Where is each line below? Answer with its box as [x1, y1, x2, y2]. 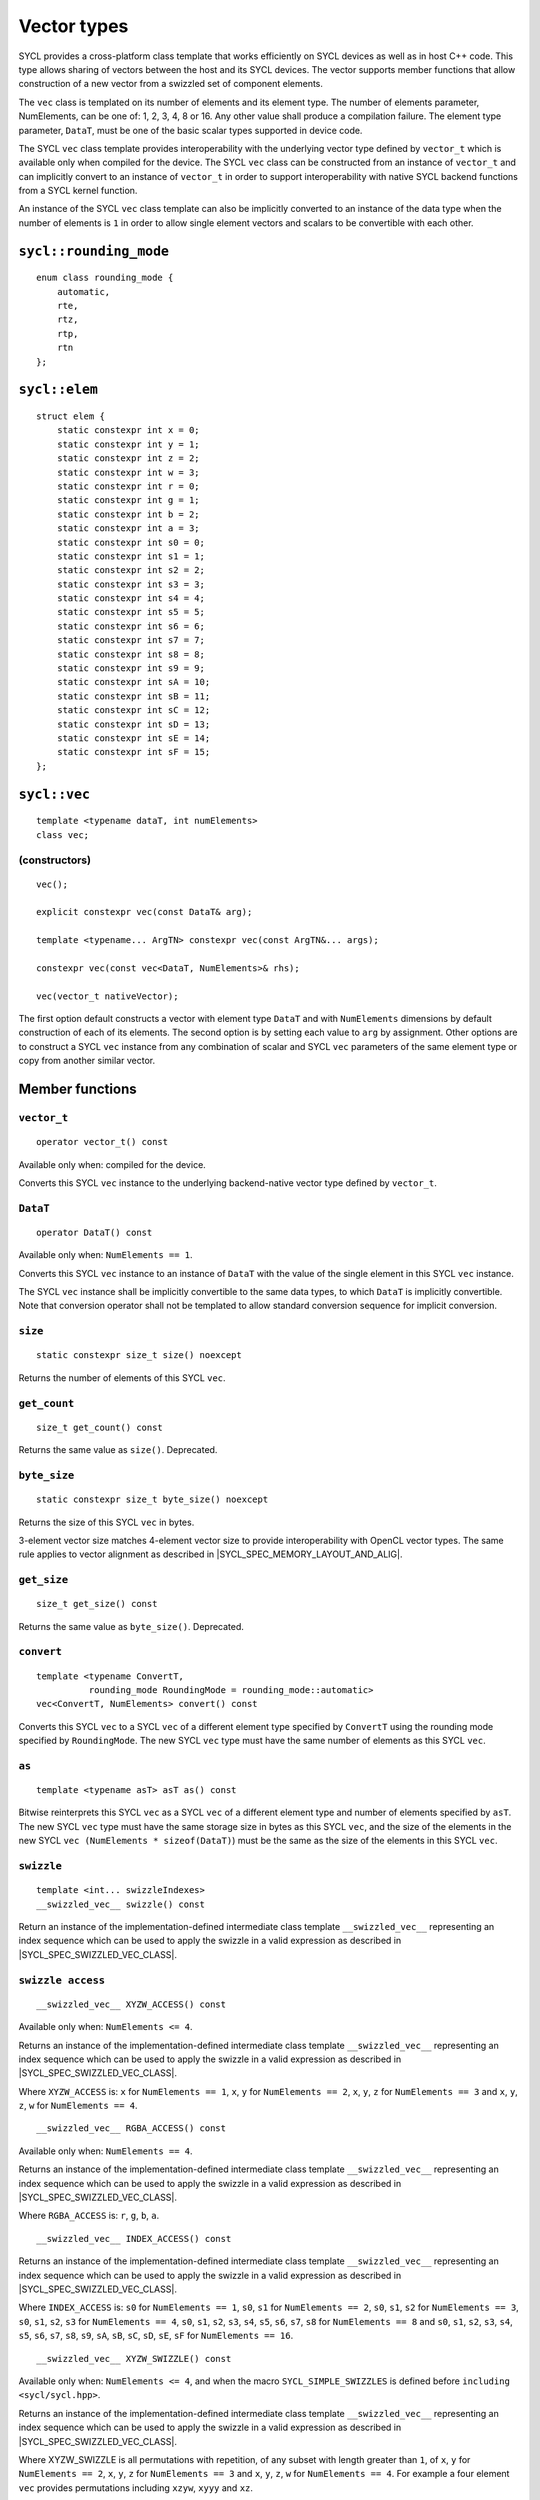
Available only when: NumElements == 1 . [18, 1249, 194, 1261]
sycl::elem [18, 381, 99, 398]
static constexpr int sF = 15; [56, 746, 211, 758]
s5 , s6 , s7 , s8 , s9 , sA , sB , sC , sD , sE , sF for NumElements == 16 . [18, 2330, 294, 2342]
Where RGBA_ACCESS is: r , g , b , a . [18, 2210, 160, 2222]
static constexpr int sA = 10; [56, 676, 211, 688]
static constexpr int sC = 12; [56, 705, 211, 716]
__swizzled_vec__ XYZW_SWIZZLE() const [36, 2353, 232, 2364]
